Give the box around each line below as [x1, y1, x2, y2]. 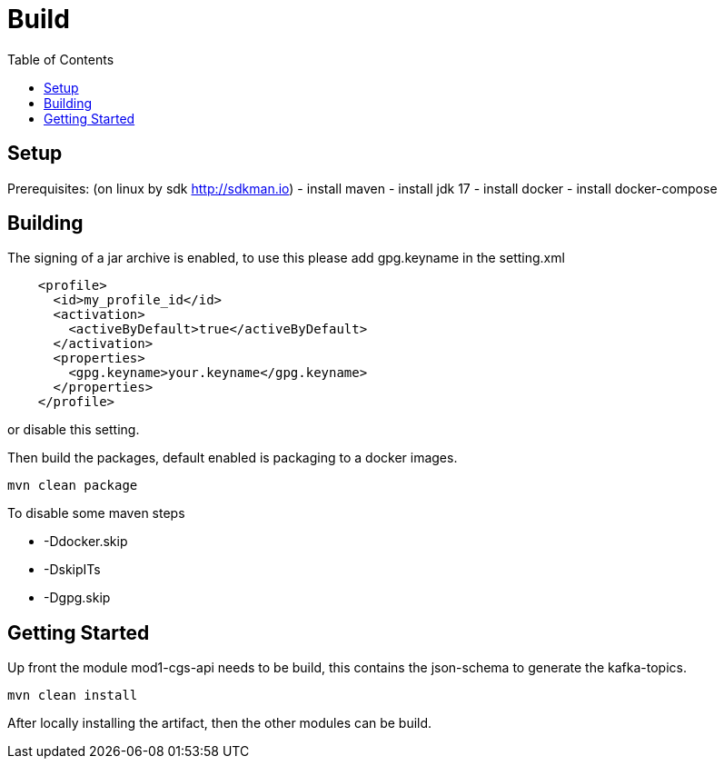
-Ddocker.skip [44, 533, 128, 550]
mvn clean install [7, 688, 138, 703]
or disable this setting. [7, 422, 140, 438]
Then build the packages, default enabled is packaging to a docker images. [7, 450, 458, 466]
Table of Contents [7, 51, 114, 67]
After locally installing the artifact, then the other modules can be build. [7, 715, 432, 731]
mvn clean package [7, 478, 138, 493]
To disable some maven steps [7, 505, 185, 522]
